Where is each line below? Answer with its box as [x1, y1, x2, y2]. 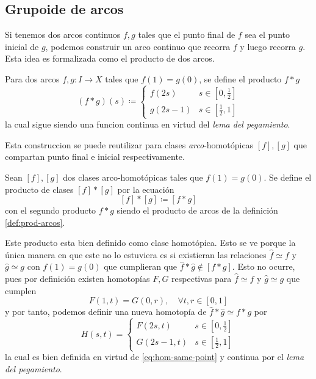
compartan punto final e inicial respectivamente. [5, 150, 185, 163]
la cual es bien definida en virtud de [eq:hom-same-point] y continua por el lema [5, 350, 304, 363]
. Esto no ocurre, [232, 260, 295, 273]
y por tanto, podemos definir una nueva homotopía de [5, 305, 207, 318]
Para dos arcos [5, 72, 60, 85]
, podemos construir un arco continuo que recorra [45, 40, 231, 52]
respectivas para [171, 272, 232, 285]
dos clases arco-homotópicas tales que [63, 170, 203, 183]
